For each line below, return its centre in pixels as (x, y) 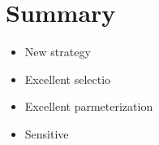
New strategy (58, 52)
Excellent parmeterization (89, 106)
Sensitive (47, 133)
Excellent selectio (68, 79)
